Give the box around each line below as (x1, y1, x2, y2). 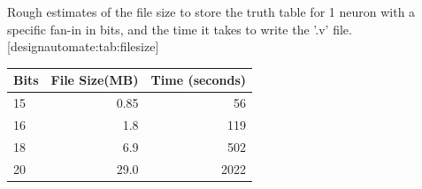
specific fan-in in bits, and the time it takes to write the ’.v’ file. (7, 19, 352, 38)
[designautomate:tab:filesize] (7, 37, 159, 56)
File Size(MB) (50, 71, 139, 89)
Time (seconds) (150, 71, 247, 89)
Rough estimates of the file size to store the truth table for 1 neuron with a (7, 3, 416, 20)
